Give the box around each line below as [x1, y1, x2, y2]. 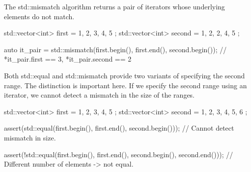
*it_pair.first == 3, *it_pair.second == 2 [4, 54, 132, 64]
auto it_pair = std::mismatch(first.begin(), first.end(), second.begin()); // [4, 44, 227, 54]
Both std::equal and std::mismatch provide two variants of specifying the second [4, 70, 245, 80]
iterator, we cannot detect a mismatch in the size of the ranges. [4, 90, 195, 100]
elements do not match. [4, 11, 75, 21]
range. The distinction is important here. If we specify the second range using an [4, 80, 247, 90]
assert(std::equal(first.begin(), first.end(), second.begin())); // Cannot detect [4, 123, 234, 133]
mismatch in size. [4, 132, 56, 142]
